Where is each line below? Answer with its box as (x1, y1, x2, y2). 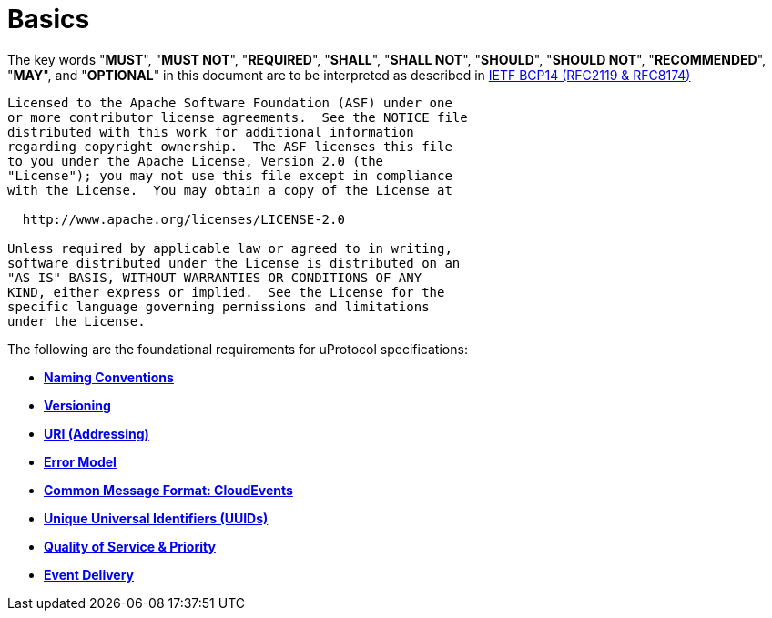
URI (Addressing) (44, 425, 149, 441)
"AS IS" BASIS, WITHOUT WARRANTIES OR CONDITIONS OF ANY (7, 269, 422, 285)
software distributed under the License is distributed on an (7, 255, 461, 270)
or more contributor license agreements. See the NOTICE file (7, 109, 468, 125)
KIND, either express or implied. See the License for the (7, 284, 445, 299)
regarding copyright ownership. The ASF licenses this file (7, 138, 452, 154)
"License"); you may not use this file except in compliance (7, 167, 452, 183)
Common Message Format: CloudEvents (44, 481, 293, 498)
